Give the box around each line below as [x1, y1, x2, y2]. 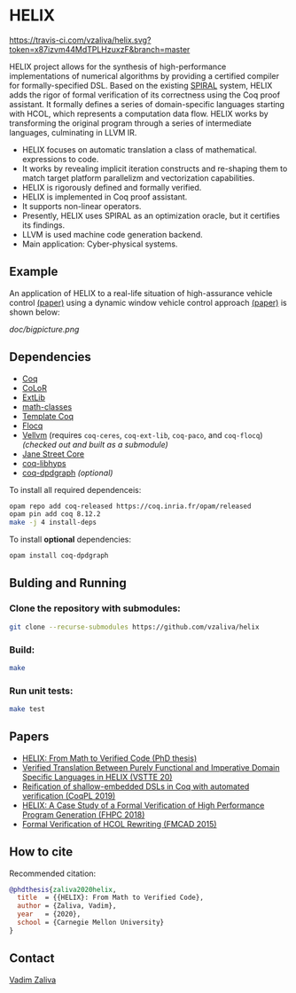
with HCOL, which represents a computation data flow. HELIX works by [9, 108, 269, 119]
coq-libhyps [21, 457, 66, 468]
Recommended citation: [9, 868, 97, 879]
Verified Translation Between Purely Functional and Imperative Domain [21, 762, 280, 772]
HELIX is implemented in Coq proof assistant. [21, 192, 188, 202]
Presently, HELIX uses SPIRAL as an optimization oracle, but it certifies [21, 210, 281, 221]
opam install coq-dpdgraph [9, 551, 109, 560]
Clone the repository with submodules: [9, 602, 182, 614]
